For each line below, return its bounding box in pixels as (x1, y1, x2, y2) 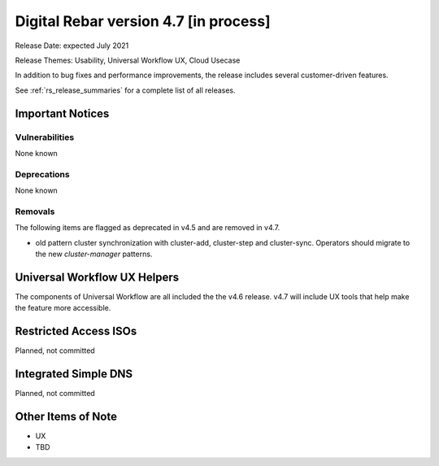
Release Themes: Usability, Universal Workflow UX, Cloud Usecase (15, 55, 241, 65)
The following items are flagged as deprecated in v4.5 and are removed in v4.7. (15, 223, 280, 233)
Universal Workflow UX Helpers (15, 270, 179, 284)
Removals (15, 206, 55, 217)
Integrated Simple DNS (15, 367, 133, 381)
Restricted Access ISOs (15, 324, 137, 338)
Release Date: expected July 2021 (15, 41, 129, 50)
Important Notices (15, 107, 110, 120)
